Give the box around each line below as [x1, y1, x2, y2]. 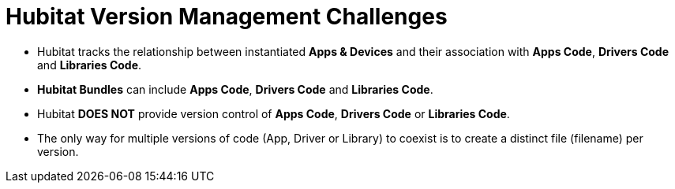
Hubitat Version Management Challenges [6, 3, 448, 30]
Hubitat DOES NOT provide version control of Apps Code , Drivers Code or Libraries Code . [37, 106, 510, 120]
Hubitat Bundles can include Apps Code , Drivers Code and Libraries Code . [37, 82, 433, 96]
